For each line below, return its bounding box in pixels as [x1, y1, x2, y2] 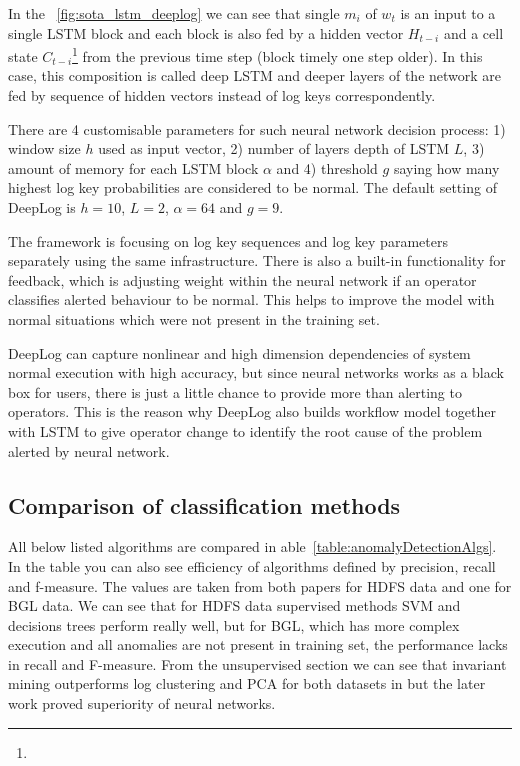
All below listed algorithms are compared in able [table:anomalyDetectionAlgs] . [8, 536, 497, 557]
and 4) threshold [276, 157, 378, 178]
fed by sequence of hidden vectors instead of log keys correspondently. [8, 85, 436, 106]
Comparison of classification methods [8, 489, 401, 520]
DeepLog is [8, 197, 76, 217]
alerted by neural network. [8, 440, 170, 461]
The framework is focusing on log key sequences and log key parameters [8, 230, 448, 251]
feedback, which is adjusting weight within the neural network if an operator [8, 269, 477, 290]
